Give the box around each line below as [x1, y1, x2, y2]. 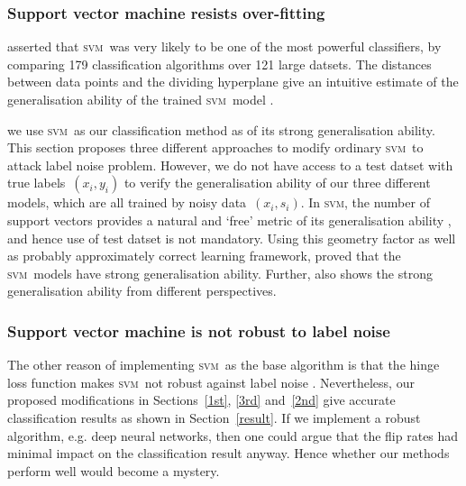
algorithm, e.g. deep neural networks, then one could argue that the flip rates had [7, 426, 459, 445]
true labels [7, 173, 66, 192]
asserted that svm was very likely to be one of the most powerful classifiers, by [7, 37, 442, 56]
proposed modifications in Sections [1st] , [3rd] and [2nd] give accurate [7, 390, 396, 409]
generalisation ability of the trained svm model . [7, 90, 274, 108]
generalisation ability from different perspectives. [7, 281, 277, 300]
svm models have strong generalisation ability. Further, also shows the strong [7, 263, 433, 282]
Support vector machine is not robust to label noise [7, 319, 390, 342]
